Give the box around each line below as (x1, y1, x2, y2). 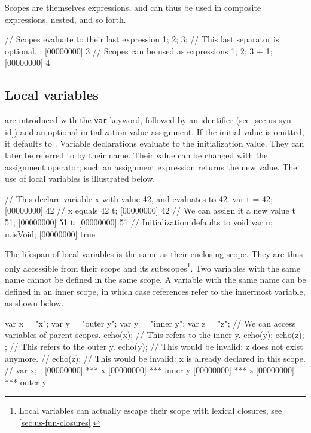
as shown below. (5, 297, 64, 309)
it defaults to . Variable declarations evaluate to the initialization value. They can (5, 137, 304, 150)
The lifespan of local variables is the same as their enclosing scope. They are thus (5, 248, 303, 260)
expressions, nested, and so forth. (5, 13, 126, 25)
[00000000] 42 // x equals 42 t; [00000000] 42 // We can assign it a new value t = (5, 204, 305, 216)
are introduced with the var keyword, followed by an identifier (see (5, 114, 250, 126)
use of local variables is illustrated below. (5, 172, 155, 185)
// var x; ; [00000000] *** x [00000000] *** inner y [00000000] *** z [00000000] (5, 364, 294, 376)
